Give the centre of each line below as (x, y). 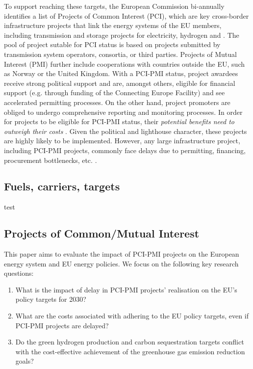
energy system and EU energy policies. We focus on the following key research (121, 263)
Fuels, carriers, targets (62, 186)
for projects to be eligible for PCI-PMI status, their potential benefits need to (119, 121)
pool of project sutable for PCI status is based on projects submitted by (112, 44)
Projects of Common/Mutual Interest (102, 233)
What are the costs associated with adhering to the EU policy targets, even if (132, 316)
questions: (19, 273)
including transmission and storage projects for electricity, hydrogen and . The (122, 35)
